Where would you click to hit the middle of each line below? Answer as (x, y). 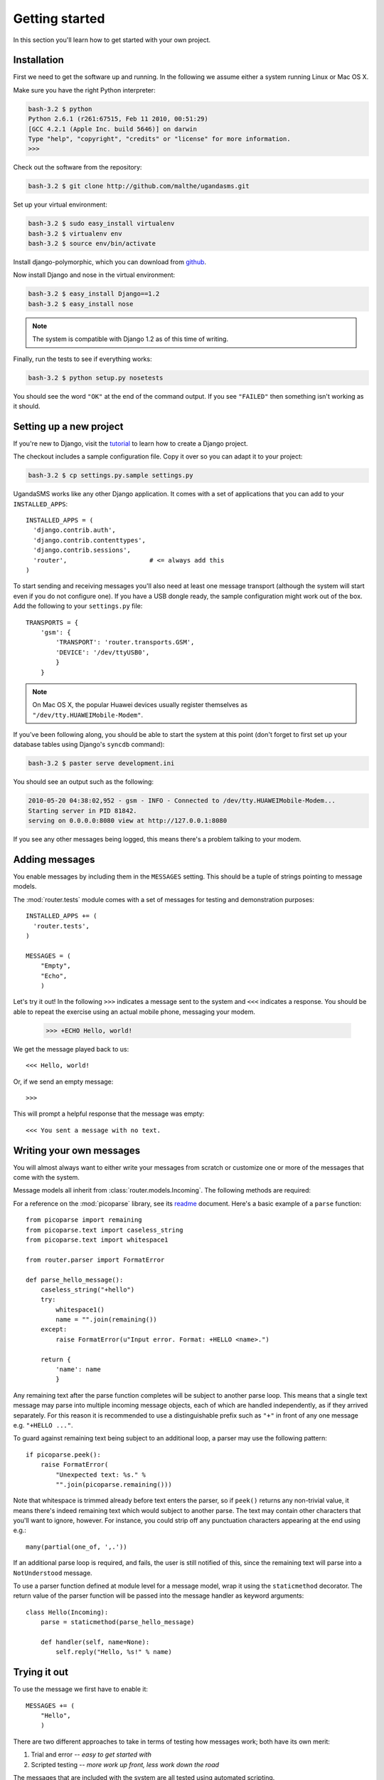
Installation (38, 60)
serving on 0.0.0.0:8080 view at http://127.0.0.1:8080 (128, 821)
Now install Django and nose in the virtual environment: (94, 275)
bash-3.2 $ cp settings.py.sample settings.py (111, 476)
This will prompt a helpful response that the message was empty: (109, 1114)
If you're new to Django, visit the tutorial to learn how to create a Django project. (130, 443)
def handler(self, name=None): (95, 1642)
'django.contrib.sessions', (82, 550)
